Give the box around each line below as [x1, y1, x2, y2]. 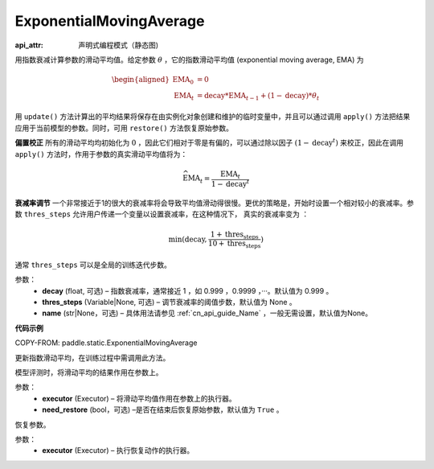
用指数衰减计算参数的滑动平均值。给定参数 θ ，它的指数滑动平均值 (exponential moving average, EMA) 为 [14, 55, 364, 64]
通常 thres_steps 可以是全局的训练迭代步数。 [14, 260, 172, 269]
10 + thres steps [207, 239, 261, 250]
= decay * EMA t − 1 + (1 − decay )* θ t [197, 91, 320, 102]
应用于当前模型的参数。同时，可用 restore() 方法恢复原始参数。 [14, 123, 233, 133]
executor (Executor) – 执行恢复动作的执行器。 [42, 446, 194, 455]
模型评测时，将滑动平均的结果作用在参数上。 [14, 367, 163, 377]
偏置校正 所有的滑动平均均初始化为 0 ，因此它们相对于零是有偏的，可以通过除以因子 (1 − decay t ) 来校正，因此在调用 [14, 137, 404, 148]
